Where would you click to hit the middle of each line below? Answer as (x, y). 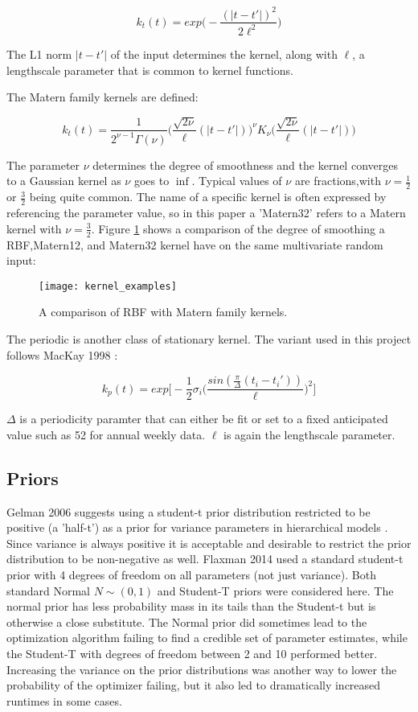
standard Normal (49, 590)
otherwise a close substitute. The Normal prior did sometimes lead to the (187, 621)
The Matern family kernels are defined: (102, 97)
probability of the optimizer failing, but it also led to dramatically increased (194, 685)
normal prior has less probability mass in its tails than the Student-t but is (191, 606)
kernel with (34, 228)
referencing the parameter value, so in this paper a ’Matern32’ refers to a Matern (206, 213)
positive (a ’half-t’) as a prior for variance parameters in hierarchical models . (197, 527)
